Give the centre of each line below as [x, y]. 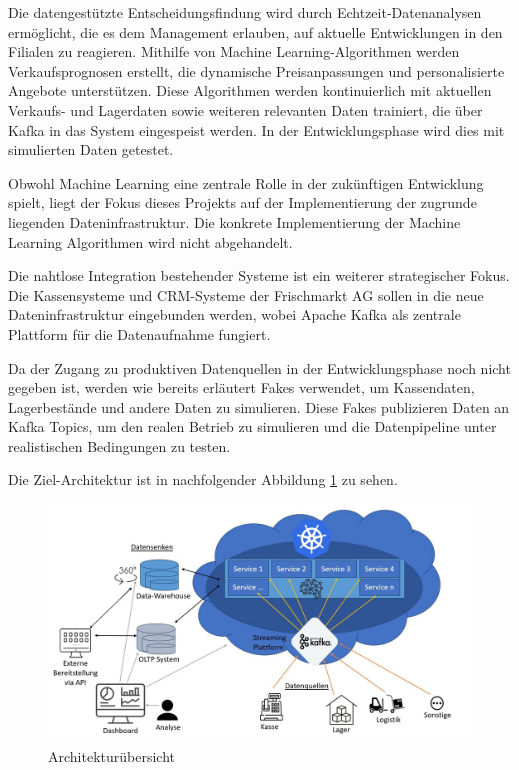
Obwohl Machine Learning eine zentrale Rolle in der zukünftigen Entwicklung [246, 182]
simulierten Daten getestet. [91, 149]
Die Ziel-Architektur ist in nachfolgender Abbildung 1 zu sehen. [203, 479]
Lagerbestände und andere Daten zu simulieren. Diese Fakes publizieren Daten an [259, 406]
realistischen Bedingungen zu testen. [119, 445]
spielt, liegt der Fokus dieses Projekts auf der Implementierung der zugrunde [242, 202]
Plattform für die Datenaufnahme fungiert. [139, 333]
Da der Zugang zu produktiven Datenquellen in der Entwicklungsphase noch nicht [259, 367]
